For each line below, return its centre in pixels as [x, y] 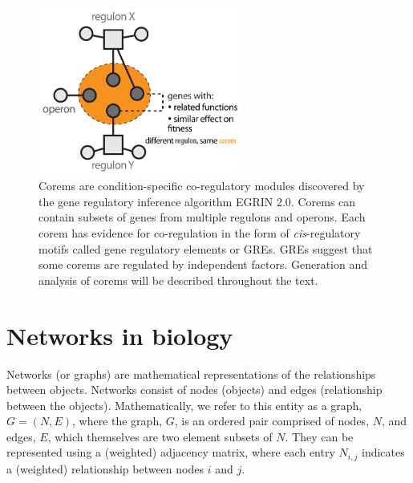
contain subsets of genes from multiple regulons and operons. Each [202, 217]
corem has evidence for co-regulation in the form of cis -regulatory [200, 233]
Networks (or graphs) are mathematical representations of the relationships [191, 373]
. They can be [319, 436]
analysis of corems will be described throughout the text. [178, 280]
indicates [383, 452]
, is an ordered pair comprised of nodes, [272, 421]
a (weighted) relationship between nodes [105, 468]
